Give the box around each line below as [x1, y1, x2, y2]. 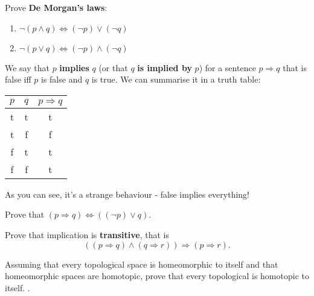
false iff [5, 73, 31, 86]
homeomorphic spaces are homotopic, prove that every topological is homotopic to [5, 269, 309, 282]
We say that [5, 61, 50, 74]
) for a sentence [199, 61, 256, 74]
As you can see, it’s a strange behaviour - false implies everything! [5, 187, 249, 200]
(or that [98, 61, 128, 74]
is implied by [137, 61, 192, 74]
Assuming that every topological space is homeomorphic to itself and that [5, 257, 278, 270]
